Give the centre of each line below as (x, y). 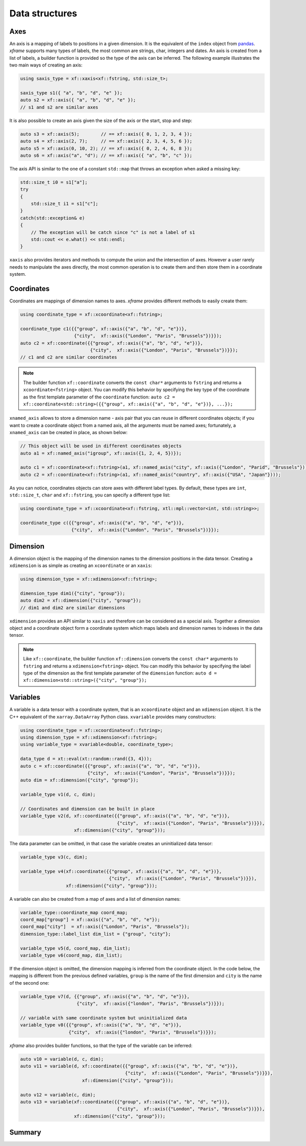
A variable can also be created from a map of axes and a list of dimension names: (95, 899)
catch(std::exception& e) (53, 218)
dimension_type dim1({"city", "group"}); (73, 593)
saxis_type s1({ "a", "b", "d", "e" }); (71, 93)
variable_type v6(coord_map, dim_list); (71, 955)
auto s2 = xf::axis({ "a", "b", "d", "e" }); (78, 100)
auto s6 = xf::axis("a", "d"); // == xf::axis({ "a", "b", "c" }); (106, 155)
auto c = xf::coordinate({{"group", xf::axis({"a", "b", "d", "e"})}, (110, 766)
